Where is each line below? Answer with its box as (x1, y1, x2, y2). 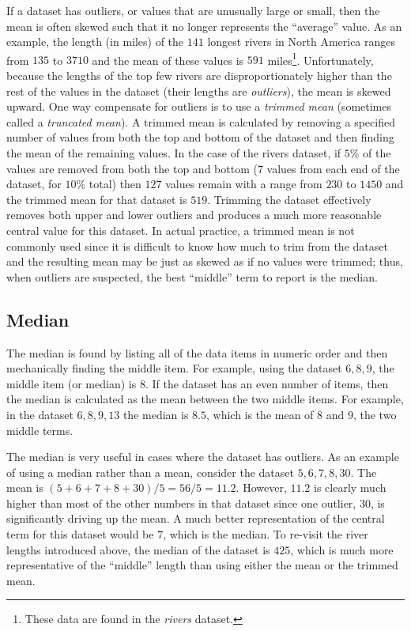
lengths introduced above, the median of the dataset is (6, 541, 270, 557)
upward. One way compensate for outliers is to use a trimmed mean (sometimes (6, 98, 391, 115)
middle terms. (6, 421, 74, 438)
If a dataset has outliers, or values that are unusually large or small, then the (6, 2, 380, 18)
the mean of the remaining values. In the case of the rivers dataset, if (6, 145, 341, 161)
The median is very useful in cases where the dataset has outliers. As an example (6, 448, 399, 465)
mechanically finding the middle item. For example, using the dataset (6, 360, 342, 376)
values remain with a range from (165, 176, 322, 192)
